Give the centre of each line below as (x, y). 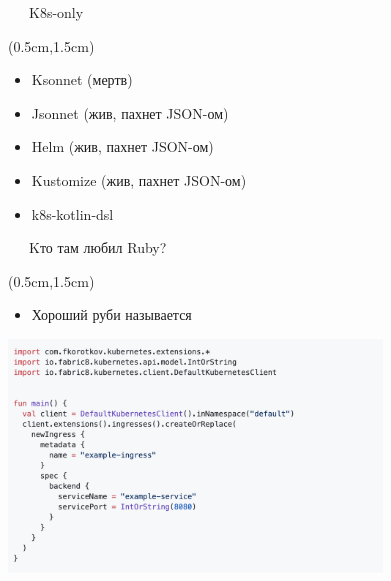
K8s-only (56, 12)
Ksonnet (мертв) (82, 79)
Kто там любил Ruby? (97, 247)
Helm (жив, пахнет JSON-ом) (122, 146)
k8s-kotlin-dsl (72, 213)
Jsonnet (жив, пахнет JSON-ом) (130, 112)
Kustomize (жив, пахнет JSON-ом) (139, 179)
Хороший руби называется (111, 314)
